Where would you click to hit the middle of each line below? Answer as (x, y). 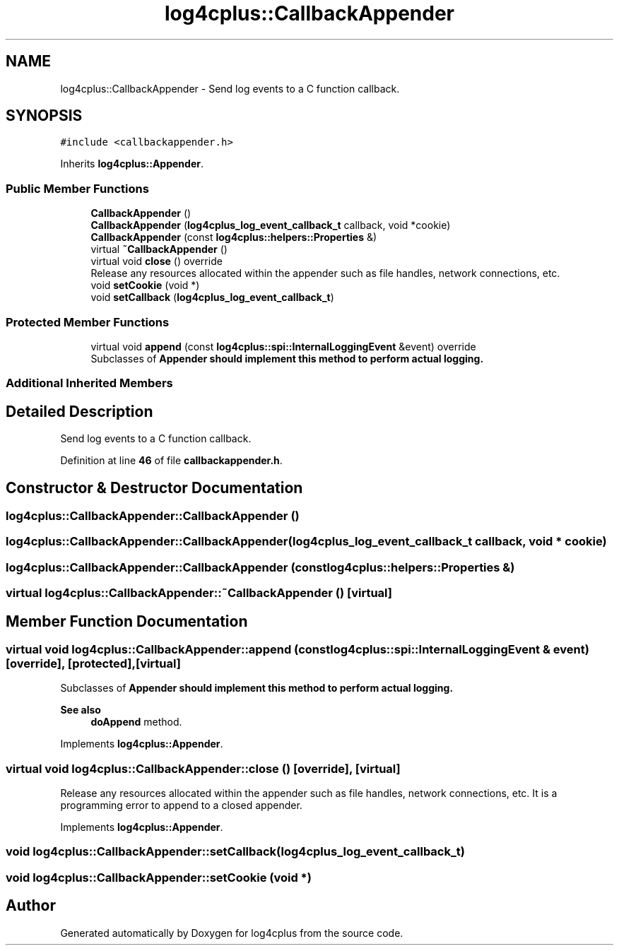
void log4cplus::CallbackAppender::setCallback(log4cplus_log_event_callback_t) (235, 852)
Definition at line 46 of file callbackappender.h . (171, 461)
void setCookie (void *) (145, 285)
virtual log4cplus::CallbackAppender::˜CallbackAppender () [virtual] (199, 593)
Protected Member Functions (88, 322)
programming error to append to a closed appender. (181, 805)
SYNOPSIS (44, 116)
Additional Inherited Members (89, 383)
